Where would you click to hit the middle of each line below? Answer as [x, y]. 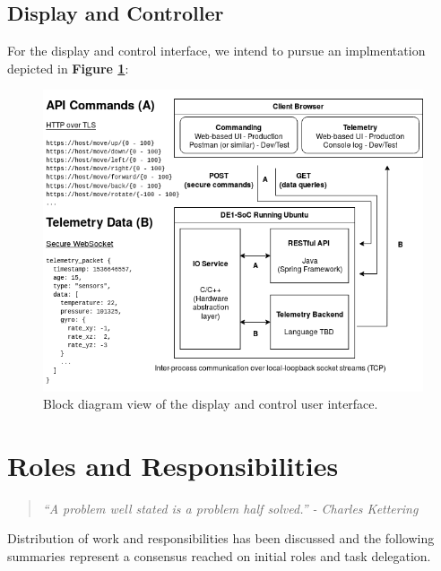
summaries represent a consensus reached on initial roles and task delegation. [219, 556]
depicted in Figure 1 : [68, 68]
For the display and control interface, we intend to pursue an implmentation [216, 51]
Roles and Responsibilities [173, 465]
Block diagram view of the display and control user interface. [211, 404]
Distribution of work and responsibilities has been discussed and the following [221, 538]
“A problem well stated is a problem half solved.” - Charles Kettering [230, 508]
